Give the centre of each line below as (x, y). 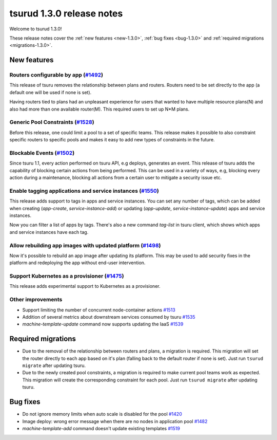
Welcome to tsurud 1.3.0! (36, 29)
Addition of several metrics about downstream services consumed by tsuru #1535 (109, 317)
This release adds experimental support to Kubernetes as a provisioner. (85, 286)
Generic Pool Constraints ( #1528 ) (52, 122)
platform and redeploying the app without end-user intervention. (77, 263)
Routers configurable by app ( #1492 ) (56, 75)
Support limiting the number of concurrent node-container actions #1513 (99, 310)
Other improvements (36, 300)
